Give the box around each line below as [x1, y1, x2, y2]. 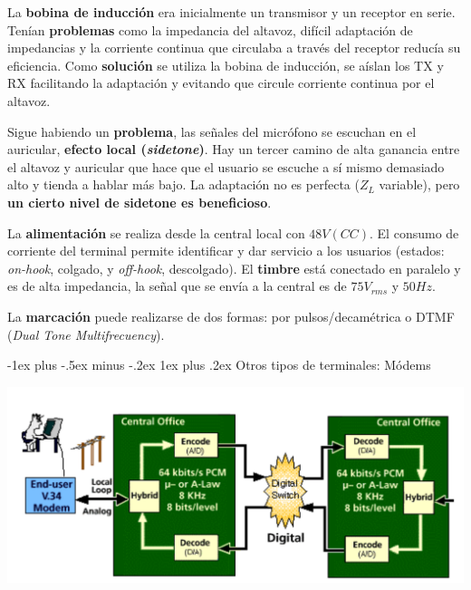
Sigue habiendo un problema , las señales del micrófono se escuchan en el [7, 121, 417, 140]
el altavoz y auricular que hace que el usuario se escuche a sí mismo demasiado [7, 157, 445, 176]
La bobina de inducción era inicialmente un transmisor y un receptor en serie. [7, 3, 456, 21]
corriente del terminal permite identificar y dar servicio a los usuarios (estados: [7, 241, 445, 260]
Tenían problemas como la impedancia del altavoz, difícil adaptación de [7, 20, 413, 39]
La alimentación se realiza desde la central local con [7, 223, 305, 242]
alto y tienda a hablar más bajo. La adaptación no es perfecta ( [7, 175, 360, 194]
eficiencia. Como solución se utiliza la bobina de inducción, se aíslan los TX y [7, 55, 444, 74]
